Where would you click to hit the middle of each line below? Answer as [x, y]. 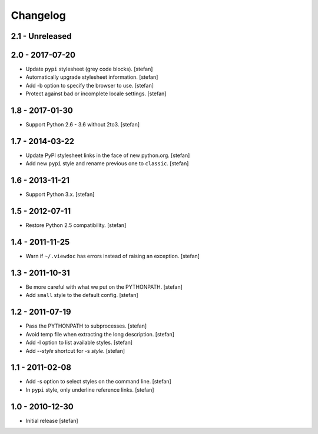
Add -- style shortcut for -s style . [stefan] [75, 350]
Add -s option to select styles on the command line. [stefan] [99, 382]
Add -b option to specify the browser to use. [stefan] [90, 85]
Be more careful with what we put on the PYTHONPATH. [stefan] [104, 287]
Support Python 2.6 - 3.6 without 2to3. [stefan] [83, 125]
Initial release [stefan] [52, 420]
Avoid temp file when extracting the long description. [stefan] [100, 334]
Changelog [38, 15]
